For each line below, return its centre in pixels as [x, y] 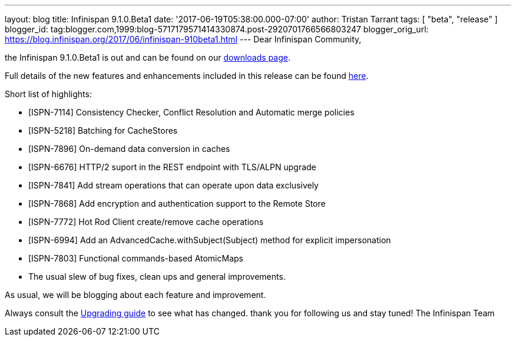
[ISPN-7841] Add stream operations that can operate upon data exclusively [173, 185]
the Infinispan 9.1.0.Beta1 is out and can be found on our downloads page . [148, 57]
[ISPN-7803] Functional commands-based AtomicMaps [136, 258]
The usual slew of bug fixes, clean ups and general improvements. [157, 277]
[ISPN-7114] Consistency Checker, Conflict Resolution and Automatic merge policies [191, 112]
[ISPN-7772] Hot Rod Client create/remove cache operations [146, 222]
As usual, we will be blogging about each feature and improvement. [135, 295]
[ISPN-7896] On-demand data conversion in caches [129, 149]
